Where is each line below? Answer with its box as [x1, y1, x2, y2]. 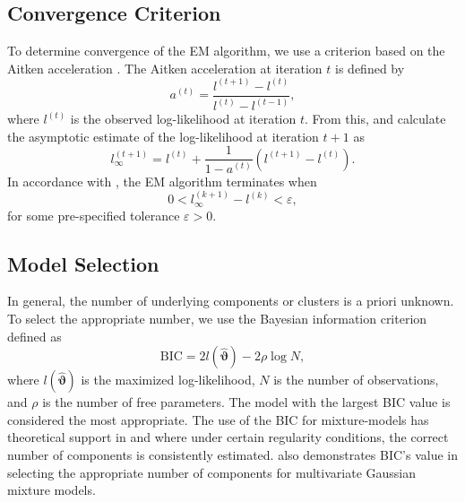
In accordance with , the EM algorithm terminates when [7, 171, 317, 190]
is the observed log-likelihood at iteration [70, 109, 297, 128]
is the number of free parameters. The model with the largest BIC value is [42, 393, 451, 411]
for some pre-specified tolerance [7, 205, 180, 224]
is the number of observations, [273, 370, 439, 389]
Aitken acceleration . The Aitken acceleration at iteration [7, 58, 323, 77]
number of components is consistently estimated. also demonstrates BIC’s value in [7, 445, 458, 463]
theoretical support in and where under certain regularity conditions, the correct [7, 428, 449, 446]
